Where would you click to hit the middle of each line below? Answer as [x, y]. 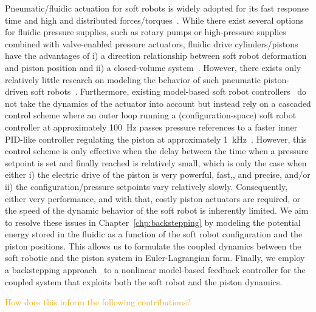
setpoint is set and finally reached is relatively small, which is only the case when [156, 162]
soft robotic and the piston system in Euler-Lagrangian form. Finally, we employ [155, 258]
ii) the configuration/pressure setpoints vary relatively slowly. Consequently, [146, 186]
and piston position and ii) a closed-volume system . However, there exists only [153, 67]
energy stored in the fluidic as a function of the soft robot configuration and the [154, 234]
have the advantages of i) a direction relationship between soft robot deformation [156, 56]
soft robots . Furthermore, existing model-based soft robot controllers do [169, 91]
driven [17, 91]
